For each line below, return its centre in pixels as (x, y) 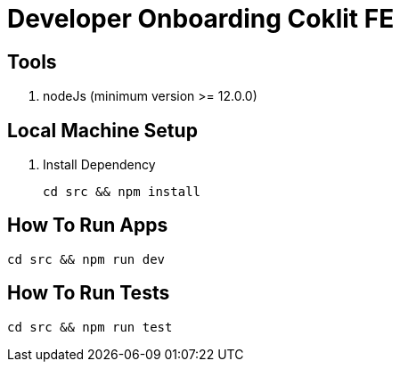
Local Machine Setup (102, 130)
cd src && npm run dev (86, 259)
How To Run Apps (88, 225)
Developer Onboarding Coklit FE (201, 19)
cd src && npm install (122, 192)
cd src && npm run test (90, 327)
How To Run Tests (89, 293)
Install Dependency (99, 165)
